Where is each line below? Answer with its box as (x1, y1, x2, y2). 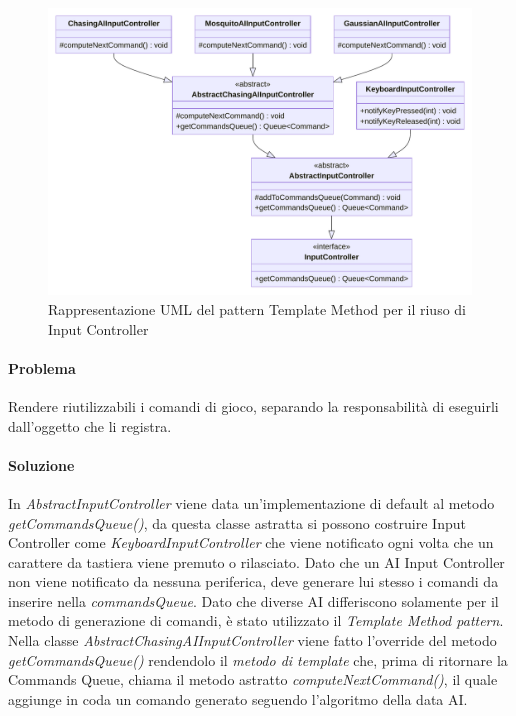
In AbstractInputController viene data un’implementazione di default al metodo (8, 492, 495, 513)
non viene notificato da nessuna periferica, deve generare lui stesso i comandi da (8, 571, 499, 592)
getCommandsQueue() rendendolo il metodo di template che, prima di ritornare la (8, 649, 508, 670)
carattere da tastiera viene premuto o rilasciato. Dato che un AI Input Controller (8, 551, 505, 572)
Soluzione (8, 454, 75, 475)
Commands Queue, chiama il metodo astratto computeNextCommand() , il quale (8, 669, 498, 690)
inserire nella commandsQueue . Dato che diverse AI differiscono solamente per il (8, 590, 499, 611)
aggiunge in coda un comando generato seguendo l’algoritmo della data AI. (8, 688, 468, 709)
